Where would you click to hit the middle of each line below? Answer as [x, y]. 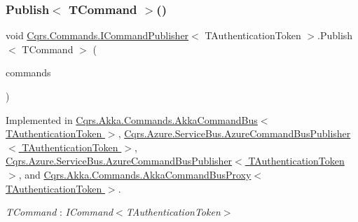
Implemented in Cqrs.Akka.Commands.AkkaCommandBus [132, 119]
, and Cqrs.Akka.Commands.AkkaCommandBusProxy [135, 174]
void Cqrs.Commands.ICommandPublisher [97, 35]
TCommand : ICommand [60, 212]
